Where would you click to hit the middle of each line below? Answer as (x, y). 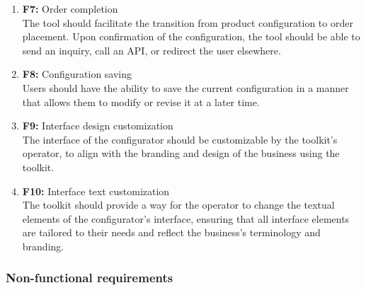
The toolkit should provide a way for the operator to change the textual (178, 205)
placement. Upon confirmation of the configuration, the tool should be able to (191, 36)
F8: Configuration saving (77, 74)
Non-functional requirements (90, 278)
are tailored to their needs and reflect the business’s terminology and (171, 232)
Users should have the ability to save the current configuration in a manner (185, 87)
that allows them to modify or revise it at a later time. (141, 101)
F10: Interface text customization (96, 191)
